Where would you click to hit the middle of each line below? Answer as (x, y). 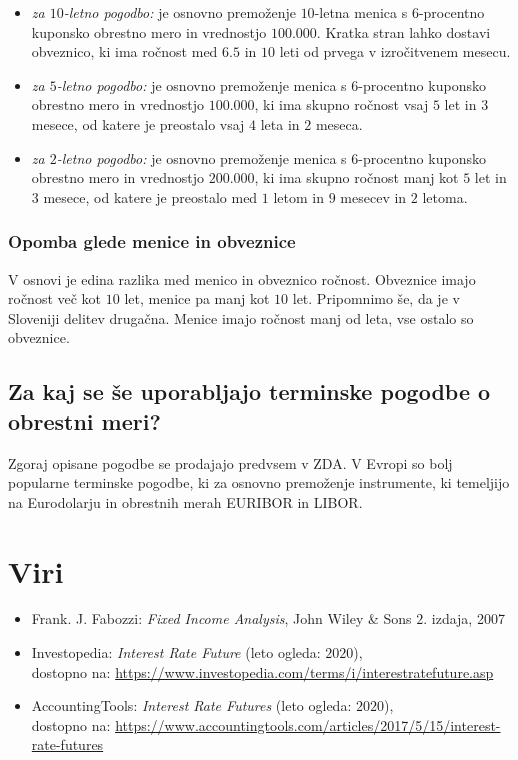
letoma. (445, 196)
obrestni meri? (84, 420)
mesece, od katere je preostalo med (150, 196)
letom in (299, 196)
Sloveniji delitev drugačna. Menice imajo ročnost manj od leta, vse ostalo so (241, 317)
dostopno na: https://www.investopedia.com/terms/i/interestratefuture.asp (262, 671)
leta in (280, 123)
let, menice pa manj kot (197, 298)
